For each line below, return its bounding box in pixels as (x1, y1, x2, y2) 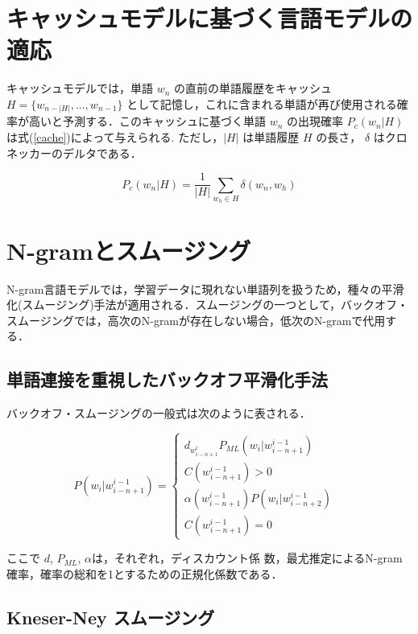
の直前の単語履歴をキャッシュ (174, 80, 333, 97)
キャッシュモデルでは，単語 (6, 80, 153, 97)
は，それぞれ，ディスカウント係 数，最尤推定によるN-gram (92, 550, 403, 566)
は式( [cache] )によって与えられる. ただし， (6, 129, 224, 146)
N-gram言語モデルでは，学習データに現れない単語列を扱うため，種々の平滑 (6, 280, 404, 297)
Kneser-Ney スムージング (6, 604, 215, 629)
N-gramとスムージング (6, 233, 251, 266)
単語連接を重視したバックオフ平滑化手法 (6, 367, 328, 392)
